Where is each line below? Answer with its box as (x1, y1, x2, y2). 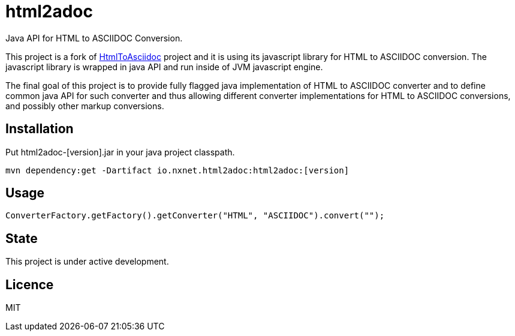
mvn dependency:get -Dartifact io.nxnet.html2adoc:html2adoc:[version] (5, 165, 350, 175)
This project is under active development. (5, 256, 169, 267)
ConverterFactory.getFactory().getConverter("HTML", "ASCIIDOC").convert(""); (5, 211, 385, 221)
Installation (5, 121, 74, 137)
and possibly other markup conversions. (5, 100, 164, 111)
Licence (5, 277, 54, 292)
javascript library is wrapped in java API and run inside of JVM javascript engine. (5, 61, 323, 72)
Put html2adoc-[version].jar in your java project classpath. (5, 146, 235, 157)
